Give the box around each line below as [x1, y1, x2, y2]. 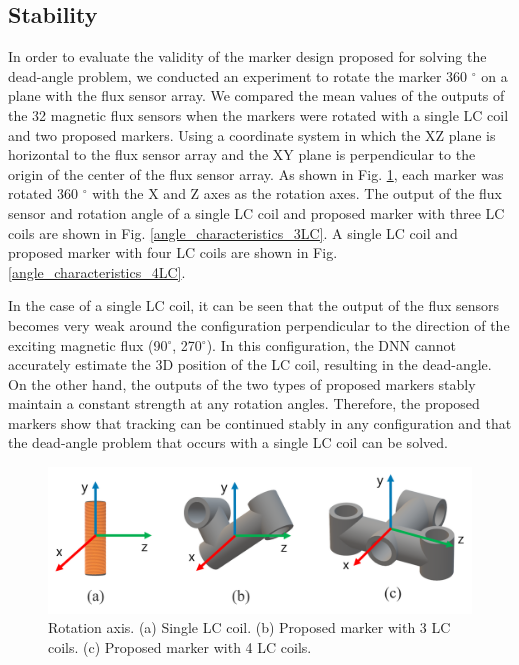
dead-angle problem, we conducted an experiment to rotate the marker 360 [8, 65, 468, 86]
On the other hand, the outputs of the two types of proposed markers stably [8, 373, 476, 394]
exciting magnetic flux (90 [8, 334, 168, 355]
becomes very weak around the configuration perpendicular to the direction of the [8, 314, 510, 335]
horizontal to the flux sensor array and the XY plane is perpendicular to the [8, 144, 476, 165]
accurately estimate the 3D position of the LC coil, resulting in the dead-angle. [8, 354, 492, 375]
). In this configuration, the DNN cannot [206, 334, 456, 355]
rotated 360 [8, 183, 79, 204]
